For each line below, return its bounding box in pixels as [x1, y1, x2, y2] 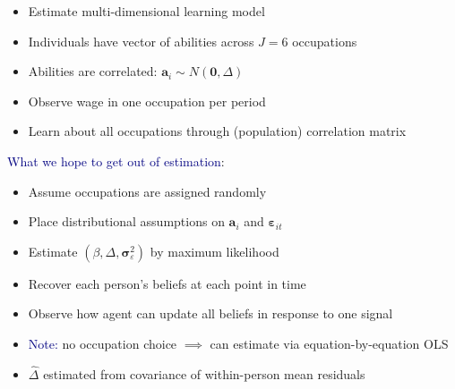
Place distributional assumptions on [28, 212, 225, 231]
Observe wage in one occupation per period [28, 91, 266, 110]
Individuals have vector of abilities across [28, 31, 254, 50]
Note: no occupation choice [28, 334, 177, 352]
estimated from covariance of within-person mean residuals [43, 364, 365, 383]
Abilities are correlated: [28, 62, 158, 80]
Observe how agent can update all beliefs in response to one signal [28, 304, 393, 323]
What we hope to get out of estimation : [7, 151, 225, 170]
